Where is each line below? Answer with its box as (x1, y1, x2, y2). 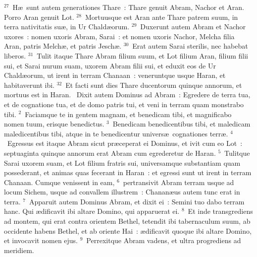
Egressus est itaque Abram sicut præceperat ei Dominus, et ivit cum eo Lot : (7, 138, 243, 148)
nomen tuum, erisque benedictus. (4, 119, 104, 129)
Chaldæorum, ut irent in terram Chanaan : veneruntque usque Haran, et (4, 70, 226, 80)
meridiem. (4, 245, 34, 255)
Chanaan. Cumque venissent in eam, (4, 177, 115, 187)
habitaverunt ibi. (4, 79, 54, 90)
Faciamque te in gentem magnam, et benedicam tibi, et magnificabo (25, 109, 232, 119)
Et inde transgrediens (188, 206, 253, 216)
